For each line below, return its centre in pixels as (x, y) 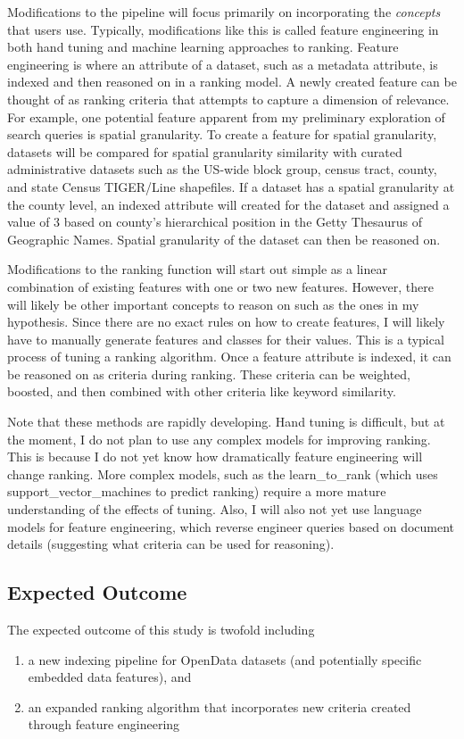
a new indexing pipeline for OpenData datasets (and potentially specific (225, 659)
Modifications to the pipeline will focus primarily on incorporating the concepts (224, 12)
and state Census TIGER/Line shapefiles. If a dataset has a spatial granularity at (231, 186)
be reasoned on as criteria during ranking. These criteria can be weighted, (209, 374)
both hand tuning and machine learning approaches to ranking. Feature (203, 47)
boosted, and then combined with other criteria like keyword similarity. (202, 391)
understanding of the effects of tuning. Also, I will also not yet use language (215, 509)
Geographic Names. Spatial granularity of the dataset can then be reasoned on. (224, 239)
